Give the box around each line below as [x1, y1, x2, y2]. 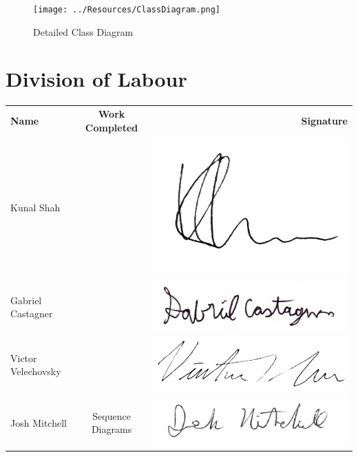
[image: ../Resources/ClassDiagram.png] [33, 5, 221, 14]
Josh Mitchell [10, 415, 67, 429]
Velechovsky [10, 364, 61, 379]
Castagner [10, 306, 53, 321]
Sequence [92, 408, 131, 423]
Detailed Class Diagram [33, 24, 134, 39]
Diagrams [91, 422, 132, 436]
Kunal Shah [10, 200, 61, 215]
